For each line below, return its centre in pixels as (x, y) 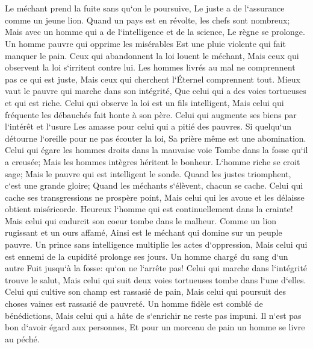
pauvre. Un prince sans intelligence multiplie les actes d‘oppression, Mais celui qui (156, 244)
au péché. (22, 338)
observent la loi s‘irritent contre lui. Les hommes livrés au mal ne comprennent (150, 67)
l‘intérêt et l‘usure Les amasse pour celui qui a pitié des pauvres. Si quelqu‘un (148, 126)
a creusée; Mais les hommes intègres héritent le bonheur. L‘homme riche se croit (153, 161)
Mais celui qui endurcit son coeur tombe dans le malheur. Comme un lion (141, 220)
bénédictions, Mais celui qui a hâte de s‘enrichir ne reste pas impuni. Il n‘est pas (153, 315)
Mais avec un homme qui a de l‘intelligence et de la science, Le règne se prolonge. (155, 32)
